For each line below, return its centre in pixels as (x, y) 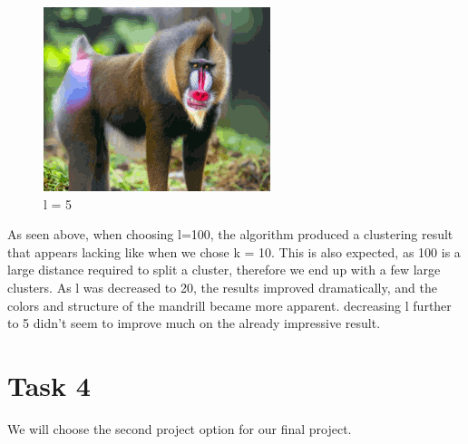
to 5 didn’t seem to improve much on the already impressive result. (194, 323)
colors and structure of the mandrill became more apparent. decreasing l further (229, 305)
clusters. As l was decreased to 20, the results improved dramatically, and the (222, 287)
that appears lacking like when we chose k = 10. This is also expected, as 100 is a (234, 251)
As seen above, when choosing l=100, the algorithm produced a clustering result (230, 234)
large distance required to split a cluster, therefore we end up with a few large (224, 270)
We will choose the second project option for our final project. (180, 428)
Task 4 (49, 385)
